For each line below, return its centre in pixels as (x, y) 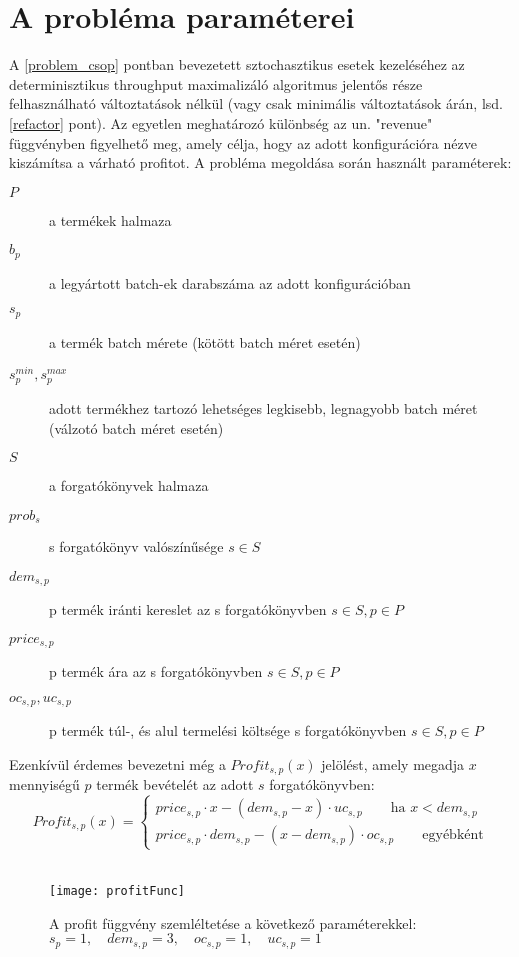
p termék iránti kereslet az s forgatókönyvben (188, 609)
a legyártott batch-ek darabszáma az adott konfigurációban (230, 282)
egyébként (453, 835)
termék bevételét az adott (175, 784)
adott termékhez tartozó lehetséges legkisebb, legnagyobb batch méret (263, 407)
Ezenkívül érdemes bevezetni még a (117, 763)
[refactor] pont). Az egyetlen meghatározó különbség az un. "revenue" (221, 122)
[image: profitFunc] (117, 891)
